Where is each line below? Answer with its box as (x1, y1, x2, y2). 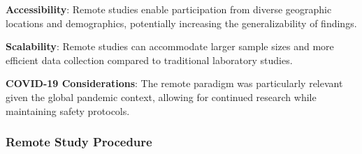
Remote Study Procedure (6, 133, 152, 151)
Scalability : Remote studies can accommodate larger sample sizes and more (6, 39, 334, 54)
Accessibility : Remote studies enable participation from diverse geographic (6, 2, 332, 16)
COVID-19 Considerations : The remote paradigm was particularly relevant (6, 76, 343, 91)
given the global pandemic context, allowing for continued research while (6, 89, 317, 104)
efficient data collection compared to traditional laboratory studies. (6, 52, 293, 67)
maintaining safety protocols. (6, 103, 130, 118)
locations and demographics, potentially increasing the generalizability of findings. (6, 15, 357, 30)
